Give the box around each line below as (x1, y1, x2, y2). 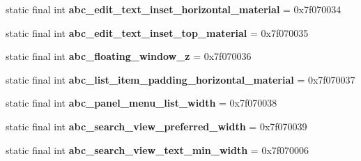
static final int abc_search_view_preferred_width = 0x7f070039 (6, 118, 307, 133)
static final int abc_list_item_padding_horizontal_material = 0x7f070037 (6, 72, 355, 86)
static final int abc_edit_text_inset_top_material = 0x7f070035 (6, 25, 309, 40)
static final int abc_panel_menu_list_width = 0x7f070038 (6, 95, 277, 110)
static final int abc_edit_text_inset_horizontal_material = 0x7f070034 (6, 2, 341, 16)
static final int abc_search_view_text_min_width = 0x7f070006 (6, 142, 309, 157)
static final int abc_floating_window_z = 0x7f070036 (6, 49, 252, 63)
